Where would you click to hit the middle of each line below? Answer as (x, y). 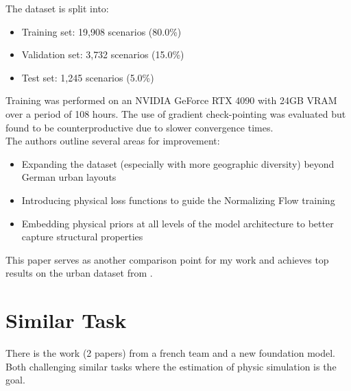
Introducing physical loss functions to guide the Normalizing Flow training (178, 200)
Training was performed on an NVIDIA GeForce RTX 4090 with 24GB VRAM (171, 100)
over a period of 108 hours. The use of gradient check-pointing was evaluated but (176, 113)
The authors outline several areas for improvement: (113, 141)
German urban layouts (69, 177)
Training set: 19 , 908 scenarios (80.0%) (101, 31)
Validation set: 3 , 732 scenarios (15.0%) (103, 54)
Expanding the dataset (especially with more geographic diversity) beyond (178, 163)
